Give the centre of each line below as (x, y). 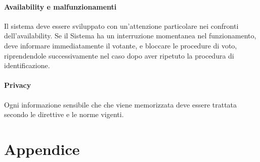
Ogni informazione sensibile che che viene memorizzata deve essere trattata (121, 104)
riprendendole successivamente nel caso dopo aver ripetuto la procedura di (119, 55)
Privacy (18, 85)
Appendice (42, 149)
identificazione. (27, 65)
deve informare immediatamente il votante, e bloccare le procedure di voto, (121, 45)
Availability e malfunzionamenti (60, 6)
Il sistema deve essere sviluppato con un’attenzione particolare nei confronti (121, 25)
